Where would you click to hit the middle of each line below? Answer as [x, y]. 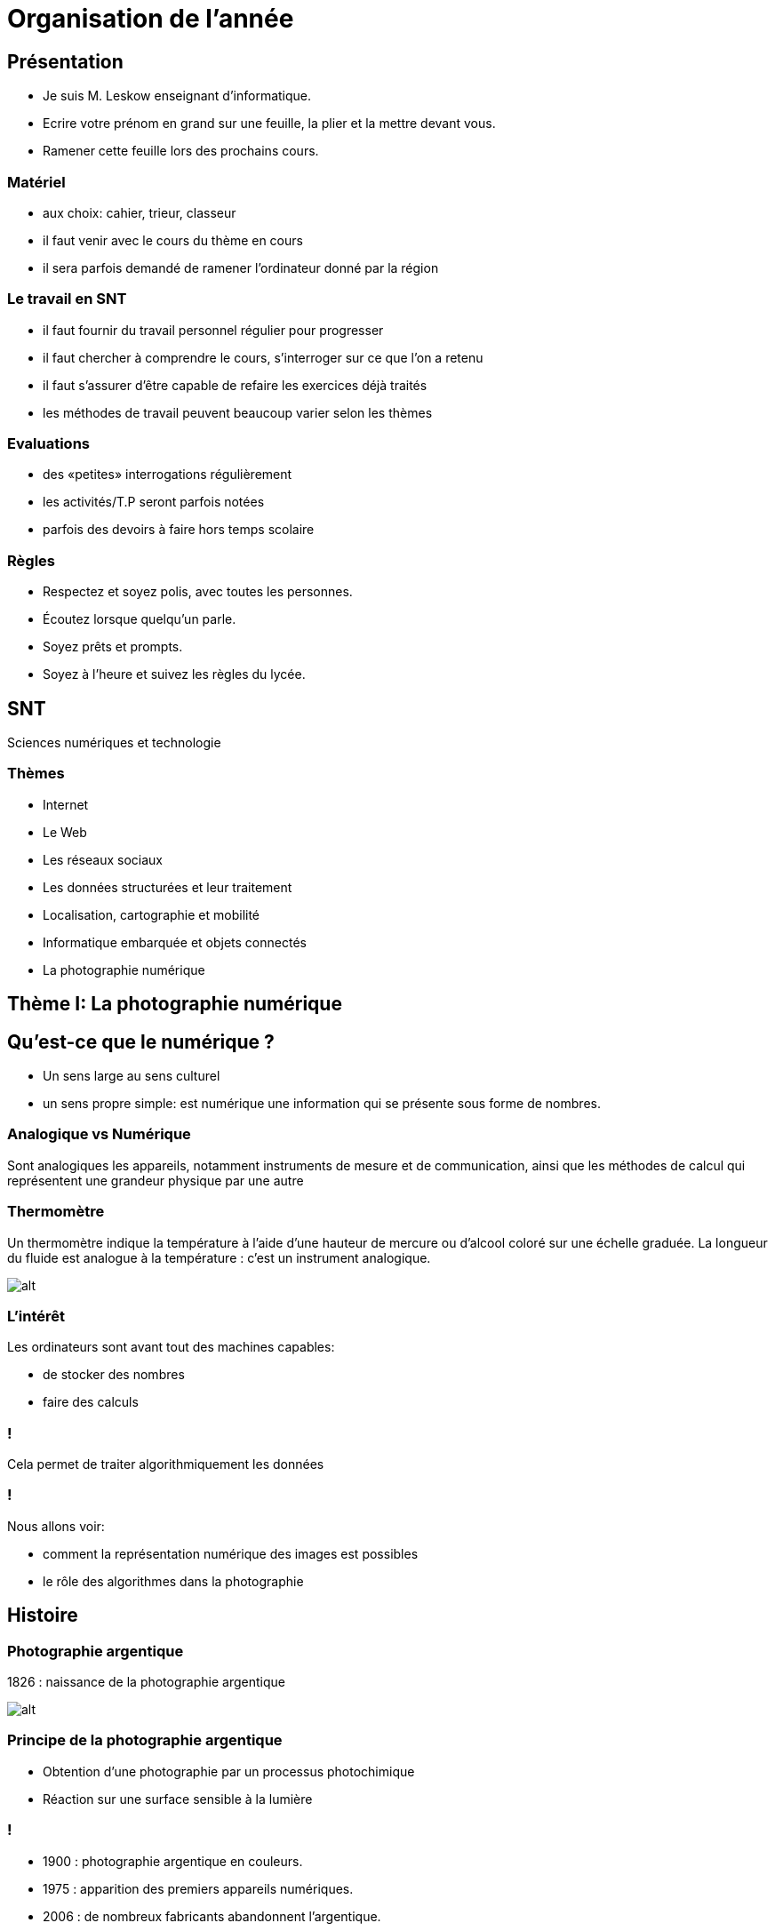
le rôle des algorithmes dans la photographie [173, 1581]
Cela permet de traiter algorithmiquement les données [166, 1464]
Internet [66, 804]
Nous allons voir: [56, 1526]
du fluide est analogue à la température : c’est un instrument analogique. [219, 1257]
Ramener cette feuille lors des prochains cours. [181, 151]
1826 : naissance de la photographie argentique [146, 1682]
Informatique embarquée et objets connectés [175, 942]
